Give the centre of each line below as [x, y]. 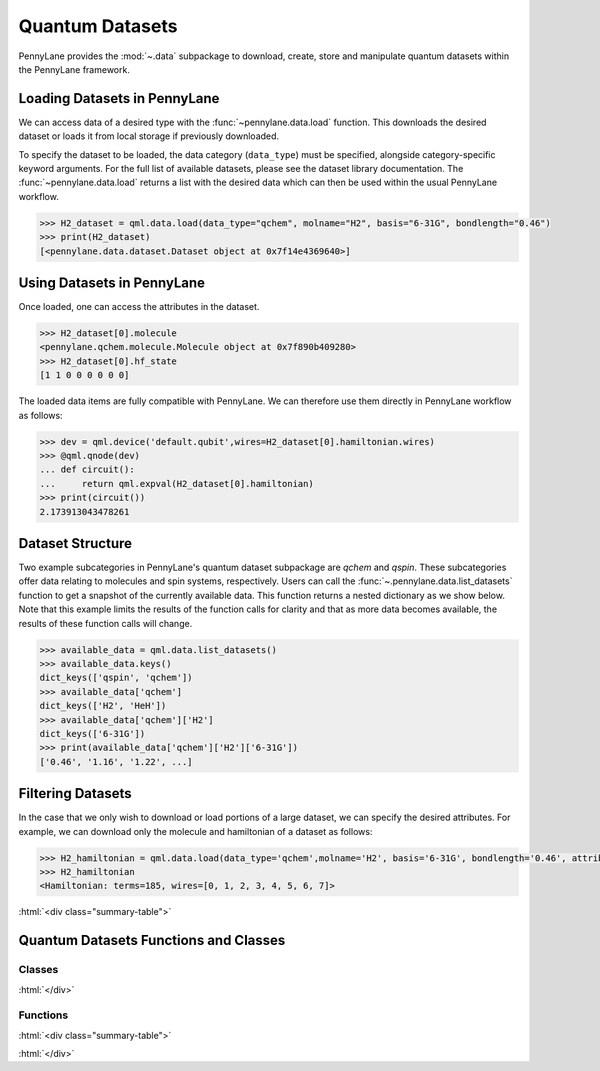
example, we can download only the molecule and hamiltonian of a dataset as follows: [195, 831]
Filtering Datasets [75, 793]
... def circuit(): [87, 469]
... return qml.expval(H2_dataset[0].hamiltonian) [176, 483]
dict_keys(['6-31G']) [92, 733]
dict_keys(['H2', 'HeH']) [103, 706]
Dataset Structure [75, 543]
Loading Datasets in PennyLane [119, 98]
